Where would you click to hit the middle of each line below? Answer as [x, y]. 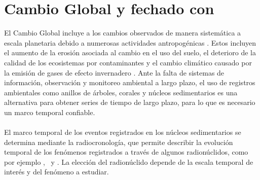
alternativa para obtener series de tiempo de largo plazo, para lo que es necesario [130, 102]
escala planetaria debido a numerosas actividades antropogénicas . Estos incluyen [130, 42]
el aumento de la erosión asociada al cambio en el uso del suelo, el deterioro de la [130, 52]
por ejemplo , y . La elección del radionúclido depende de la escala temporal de [129, 161]
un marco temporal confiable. [50, 112]
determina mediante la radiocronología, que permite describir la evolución [119, 142]
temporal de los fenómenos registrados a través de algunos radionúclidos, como [126, 152]
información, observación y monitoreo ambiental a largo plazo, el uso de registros [130, 82]
